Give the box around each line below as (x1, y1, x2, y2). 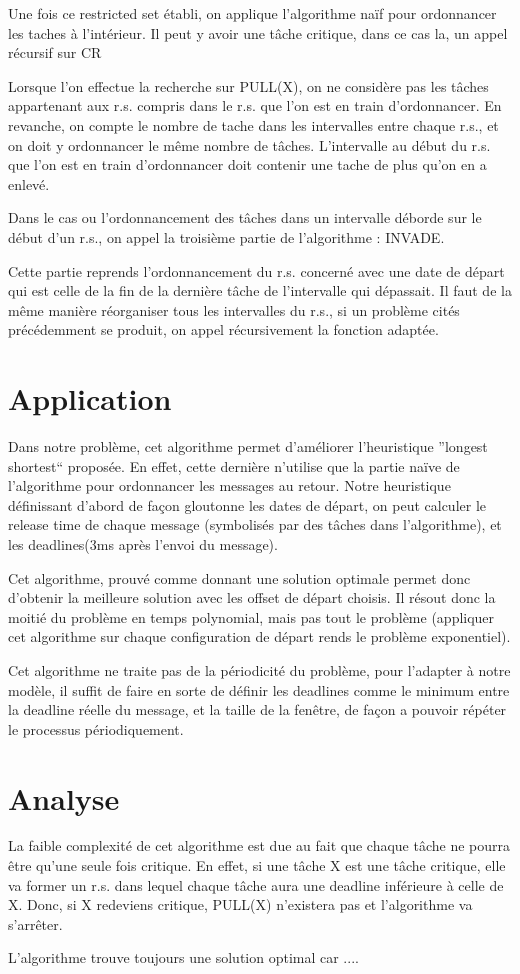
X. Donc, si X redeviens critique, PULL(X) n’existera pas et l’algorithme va (8, 894, 473, 915)
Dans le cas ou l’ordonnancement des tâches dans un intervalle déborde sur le (8, 207, 482, 228)
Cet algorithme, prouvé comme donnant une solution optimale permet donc (8, 567, 471, 588)
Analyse (8, 777, 120, 818)
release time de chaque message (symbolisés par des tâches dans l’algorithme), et (8, 514, 502, 535)
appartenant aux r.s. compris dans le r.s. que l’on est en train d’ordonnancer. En (8, 95, 502, 116)
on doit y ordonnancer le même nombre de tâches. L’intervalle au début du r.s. (8, 134, 491, 155)
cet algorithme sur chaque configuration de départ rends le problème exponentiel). (8, 626, 511, 647)
